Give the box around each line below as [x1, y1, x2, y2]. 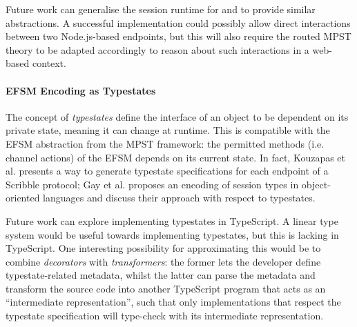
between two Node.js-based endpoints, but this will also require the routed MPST [6, 29, 351, 43]
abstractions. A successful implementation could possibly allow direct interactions [6, 15, 351, 30]
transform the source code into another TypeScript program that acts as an [6, 281, 326, 295]
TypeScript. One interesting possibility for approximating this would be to [6, 241, 321, 255]
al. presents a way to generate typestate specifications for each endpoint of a [6, 163, 329, 178]
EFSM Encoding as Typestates [6, 83, 156, 97]
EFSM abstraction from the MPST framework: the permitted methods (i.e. [6, 136, 325, 150]
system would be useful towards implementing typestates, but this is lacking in [6, 227, 339, 241]
